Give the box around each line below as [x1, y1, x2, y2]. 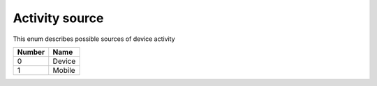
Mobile [52, 65, 76, 75]
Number [17, 47, 45, 57]
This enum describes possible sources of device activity [13, 35, 175, 43]
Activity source [13, 10, 104, 26]
